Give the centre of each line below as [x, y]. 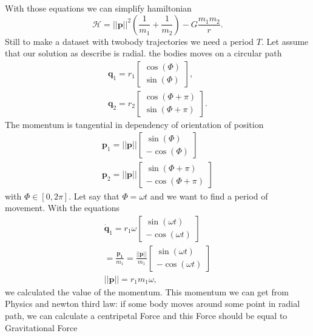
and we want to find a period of [209, 196]
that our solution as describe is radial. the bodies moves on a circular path [143, 53]
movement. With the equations [62, 208]
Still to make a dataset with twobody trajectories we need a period [130, 41]
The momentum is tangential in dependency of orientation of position [134, 124]
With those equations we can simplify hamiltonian [98, 8]
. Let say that [94, 196]
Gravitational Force [41, 327]
